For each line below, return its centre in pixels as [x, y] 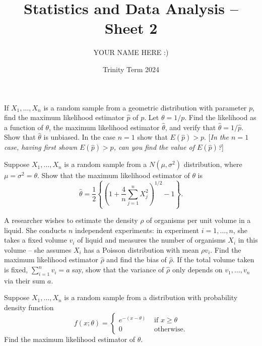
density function [29, 307]
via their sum [25, 280]
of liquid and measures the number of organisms [151, 240]
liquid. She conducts [35, 230]
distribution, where [213, 164]
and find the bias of [137, 259]
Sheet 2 [131, 28]
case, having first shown [41, 147]
